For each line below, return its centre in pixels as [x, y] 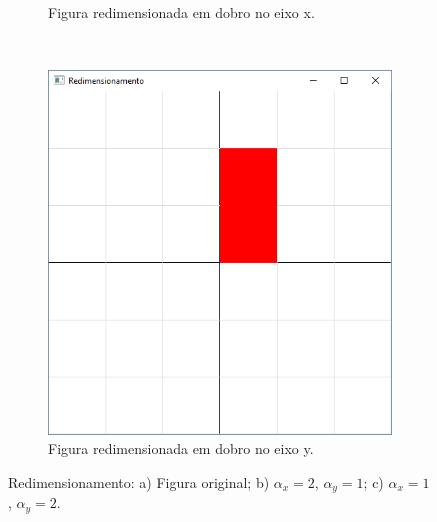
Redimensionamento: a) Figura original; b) [139, 481]
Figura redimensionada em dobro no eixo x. [181, 12]
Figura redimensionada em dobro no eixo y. [181, 448]
